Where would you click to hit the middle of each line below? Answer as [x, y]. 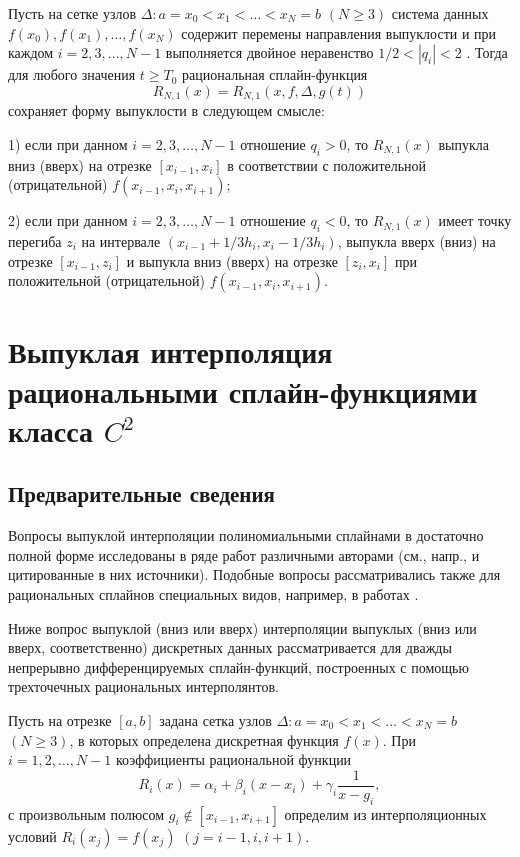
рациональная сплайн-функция [275, 74]
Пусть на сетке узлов [72, 13]
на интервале [121, 241]
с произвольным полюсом [86, 813]
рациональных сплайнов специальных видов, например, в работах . [213, 593]
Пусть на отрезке [60, 719]
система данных [440, 13]
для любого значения [72, 74]
